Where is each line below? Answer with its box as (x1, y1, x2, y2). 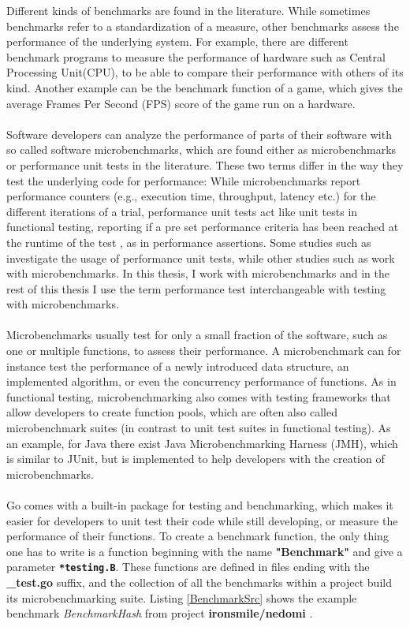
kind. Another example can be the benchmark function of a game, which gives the (6, 79, 403, 95)
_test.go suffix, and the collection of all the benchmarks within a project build (6, 574, 392, 591)
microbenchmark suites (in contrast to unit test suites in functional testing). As (6, 420, 391, 436)
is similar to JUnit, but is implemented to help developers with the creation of (6, 450, 385, 467)
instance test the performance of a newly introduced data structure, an (6, 357, 349, 374)
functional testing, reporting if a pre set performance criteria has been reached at (6, 218, 399, 235)
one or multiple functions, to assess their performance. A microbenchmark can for (6, 342, 401, 359)
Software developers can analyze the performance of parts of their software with (6, 125, 392, 142)
